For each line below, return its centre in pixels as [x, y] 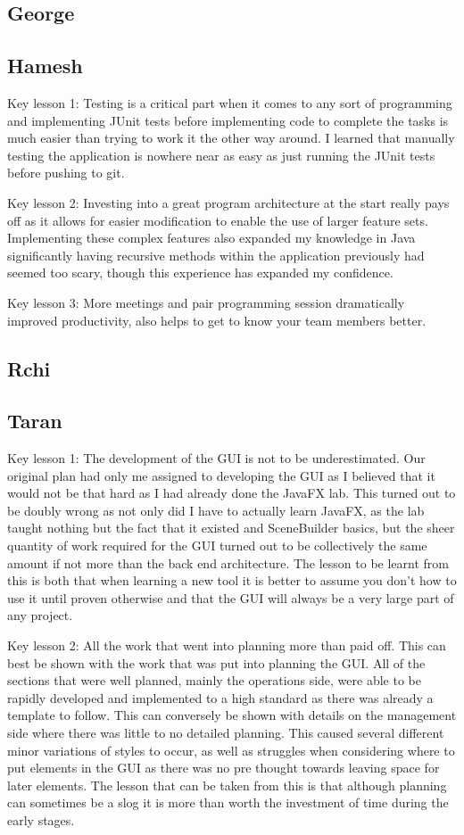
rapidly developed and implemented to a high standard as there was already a [220, 697]
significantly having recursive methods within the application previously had [216, 255]
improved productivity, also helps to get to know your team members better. [217, 320]
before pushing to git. [66, 173]
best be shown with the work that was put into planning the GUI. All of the [216, 662]
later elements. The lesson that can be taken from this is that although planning [227, 785]
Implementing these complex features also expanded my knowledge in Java [211, 238]
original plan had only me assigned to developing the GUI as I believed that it [221, 475]
